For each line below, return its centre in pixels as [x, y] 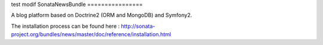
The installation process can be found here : [65, 26]
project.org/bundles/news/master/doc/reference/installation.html [91, 34]
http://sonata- [138, 26]
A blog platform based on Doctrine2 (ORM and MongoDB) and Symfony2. [102, 15]
